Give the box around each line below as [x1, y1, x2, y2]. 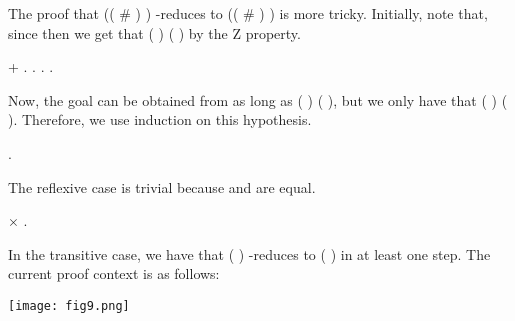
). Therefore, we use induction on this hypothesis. [8, 109, 312, 130]
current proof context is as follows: [8, 263, 220, 284]
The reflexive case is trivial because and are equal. [8, 176, 316, 197]
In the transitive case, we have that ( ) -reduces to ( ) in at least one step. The [8, 243, 491, 264]
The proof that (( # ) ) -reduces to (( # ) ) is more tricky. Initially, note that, [8, 3, 488, 23]
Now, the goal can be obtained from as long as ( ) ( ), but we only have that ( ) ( [8, 89, 508, 110]
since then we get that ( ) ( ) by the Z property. [8, 22, 301, 43]
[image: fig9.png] [8, 298, 130, 313]
